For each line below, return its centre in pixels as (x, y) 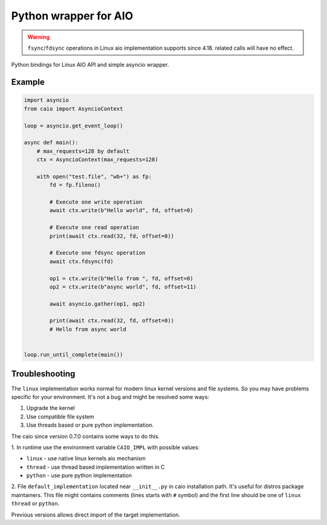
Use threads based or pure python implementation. (90, 425)
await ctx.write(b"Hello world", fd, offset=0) (121, 210)
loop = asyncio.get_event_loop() (74, 125)
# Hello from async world (88, 329)
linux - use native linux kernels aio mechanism (86, 458)
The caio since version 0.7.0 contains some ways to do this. (85, 436)
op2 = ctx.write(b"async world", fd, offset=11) (123, 287)
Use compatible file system (60, 416)
